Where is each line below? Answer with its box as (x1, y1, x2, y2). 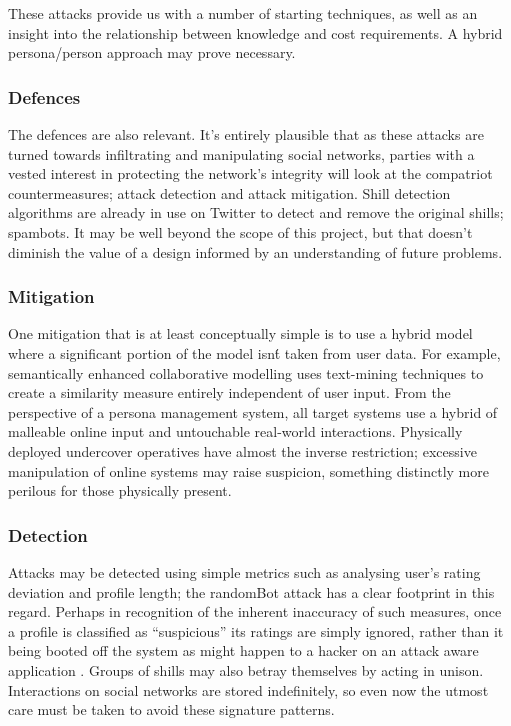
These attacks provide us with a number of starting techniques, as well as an (8, 3, 478, 23)
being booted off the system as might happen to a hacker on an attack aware (8, 640, 479, 661)
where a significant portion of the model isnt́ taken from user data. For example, (8, 342, 501, 363)
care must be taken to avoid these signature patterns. (8, 699, 335, 720)
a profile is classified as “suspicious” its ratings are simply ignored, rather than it (8, 620, 504, 641)
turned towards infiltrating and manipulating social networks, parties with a (8, 143, 475, 164)
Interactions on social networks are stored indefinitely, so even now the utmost (8, 679, 489, 700)
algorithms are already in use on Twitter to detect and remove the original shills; (8, 202, 504, 223)
